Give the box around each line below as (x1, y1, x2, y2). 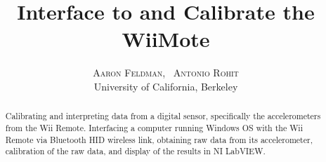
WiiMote (122, 25, 210, 53)
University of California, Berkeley (93, 79, 238, 93)
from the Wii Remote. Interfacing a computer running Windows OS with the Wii (5, 121, 303, 133)
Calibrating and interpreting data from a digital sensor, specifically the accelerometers (5, 110, 321, 122)
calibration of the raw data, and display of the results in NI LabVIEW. (5, 145, 266, 157)
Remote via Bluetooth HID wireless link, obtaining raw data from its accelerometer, (5, 133, 313, 145)
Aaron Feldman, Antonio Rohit (93, 65, 239, 80)
